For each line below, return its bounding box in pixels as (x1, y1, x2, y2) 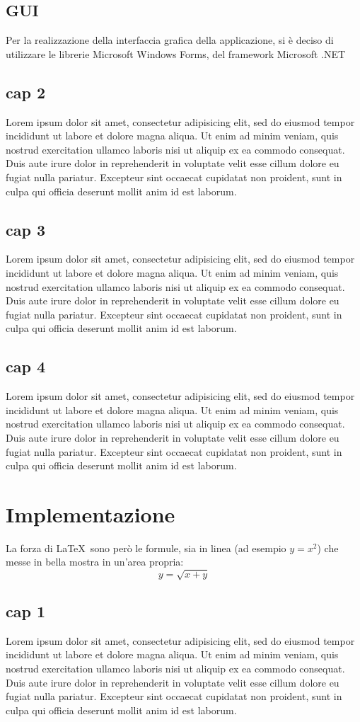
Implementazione (6, 499, 175, 528)
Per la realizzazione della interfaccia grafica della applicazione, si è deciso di (6, 33, 334, 47)
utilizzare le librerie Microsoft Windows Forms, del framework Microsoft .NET (6, 46, 346, 61)
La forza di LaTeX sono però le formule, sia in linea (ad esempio (6, 540, 286, 555)
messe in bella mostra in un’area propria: (6, 554, 184, 569)
